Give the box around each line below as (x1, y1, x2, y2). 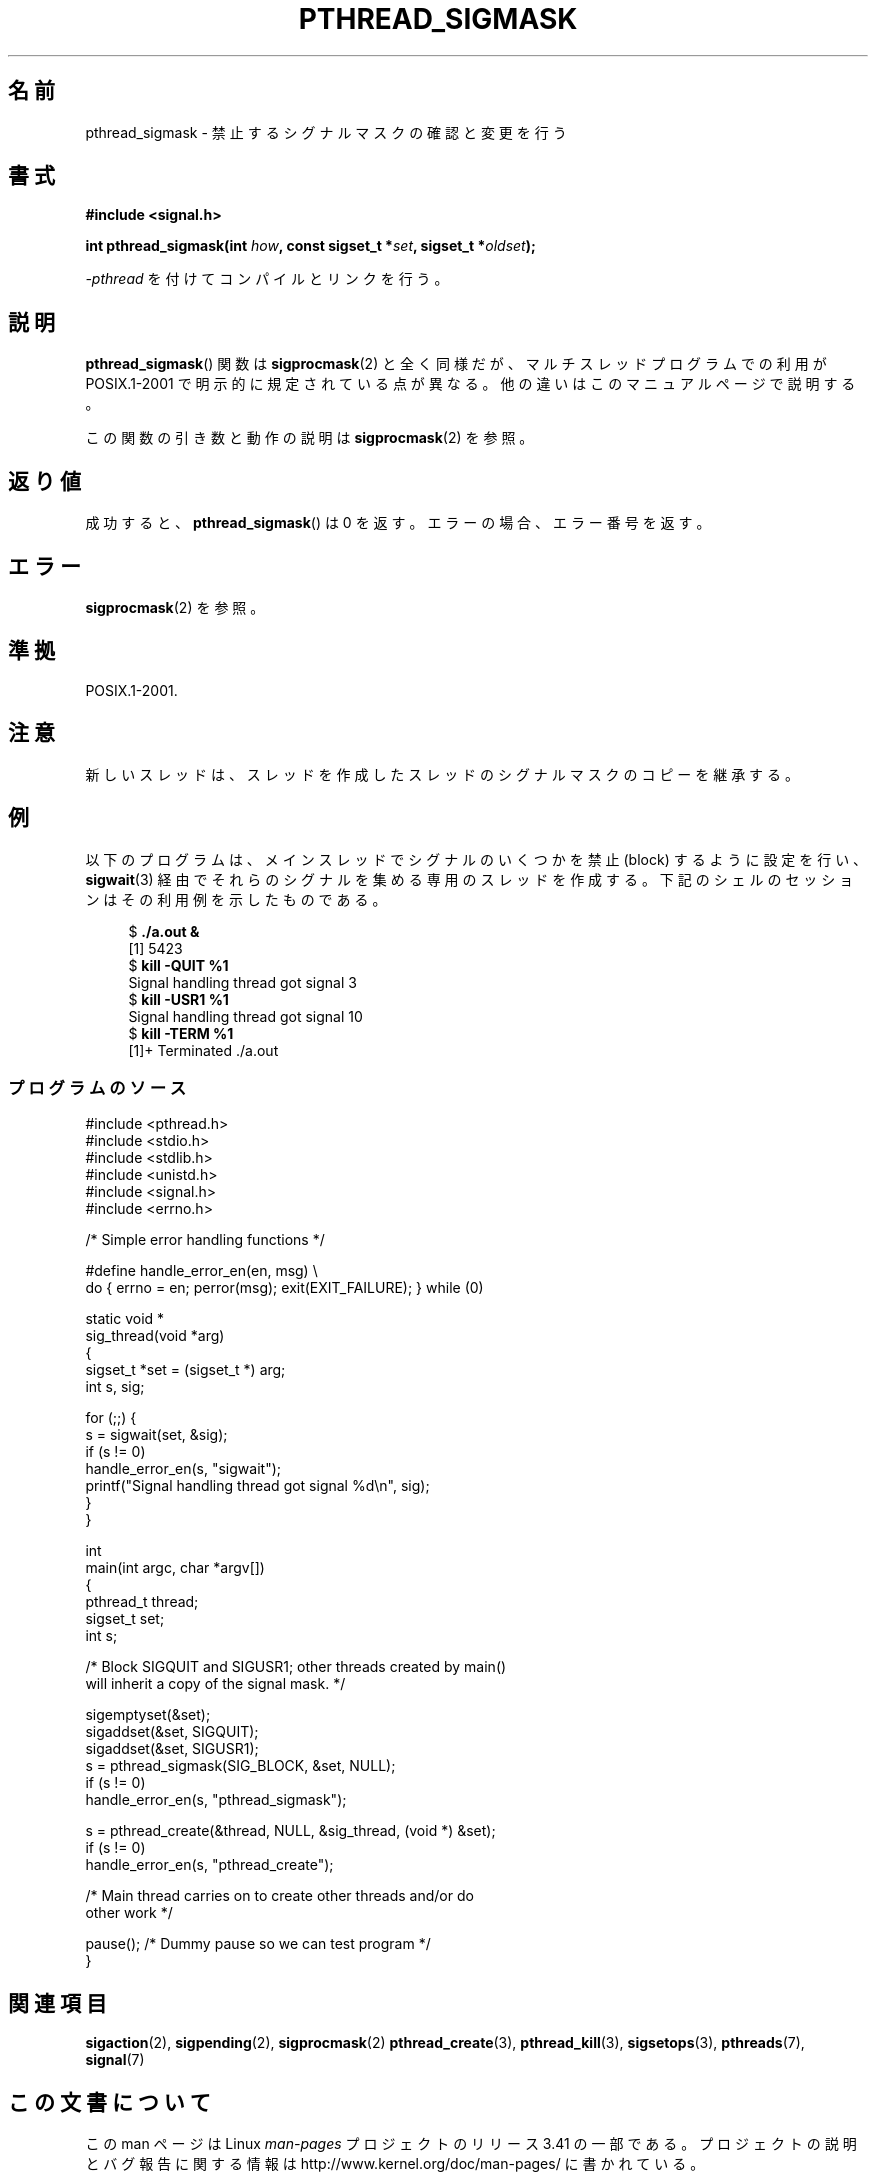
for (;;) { (85, 1409, 137, 1427)
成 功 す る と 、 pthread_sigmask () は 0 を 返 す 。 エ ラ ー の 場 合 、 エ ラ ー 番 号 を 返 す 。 (85, 514, 711, 532)
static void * (85, 1310, 165, 1328)
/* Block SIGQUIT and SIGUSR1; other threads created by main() (85, 1658, 507, 1676)
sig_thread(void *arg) (85, 1327, 225, 1345)
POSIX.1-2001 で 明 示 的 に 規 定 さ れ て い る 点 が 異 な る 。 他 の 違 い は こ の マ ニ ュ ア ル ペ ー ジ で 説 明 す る (85, 375, 856, 393)
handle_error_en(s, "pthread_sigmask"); (85, 1791, 347, 1809)
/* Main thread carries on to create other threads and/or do (85, 1887, 474, 1905)
